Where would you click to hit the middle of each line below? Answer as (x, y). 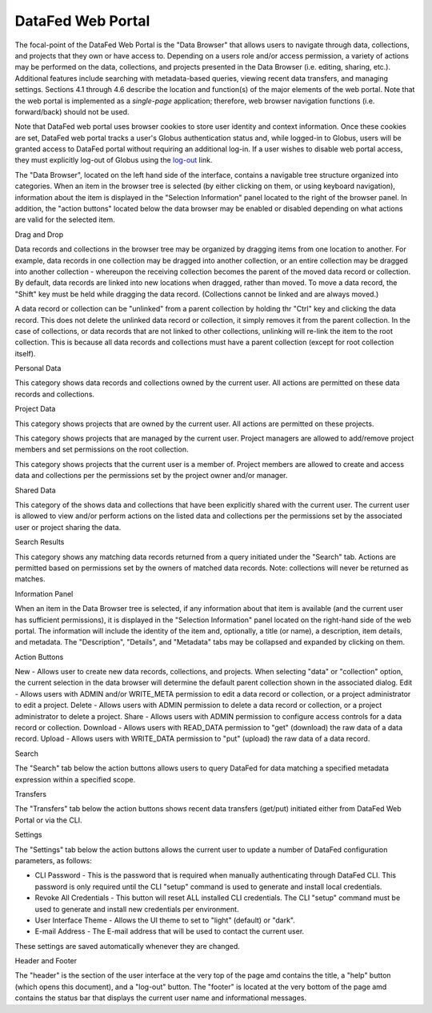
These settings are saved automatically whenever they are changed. (127, 946)
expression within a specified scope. (75, 779)
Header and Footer (46, 961)
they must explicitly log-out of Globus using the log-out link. (114, 160)
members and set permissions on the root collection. (102, 449)
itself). (25, 353)
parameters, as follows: (53, 860)
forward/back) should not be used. (72, 111)
